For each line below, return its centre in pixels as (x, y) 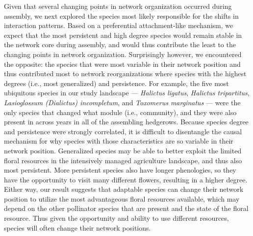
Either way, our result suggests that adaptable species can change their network (124, 189)
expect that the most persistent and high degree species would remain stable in (123, 35)
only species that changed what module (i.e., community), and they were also (120, 112)
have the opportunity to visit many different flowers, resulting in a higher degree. (126, 179)
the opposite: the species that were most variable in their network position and (122, 64)
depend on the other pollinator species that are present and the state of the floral (126, 208)
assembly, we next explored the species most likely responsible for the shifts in (121, 15)
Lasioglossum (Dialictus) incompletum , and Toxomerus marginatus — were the (122, 102)
